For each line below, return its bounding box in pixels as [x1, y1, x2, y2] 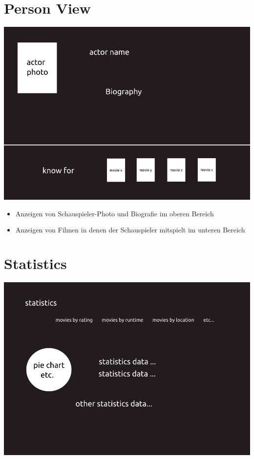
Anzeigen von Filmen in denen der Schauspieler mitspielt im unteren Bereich [15, 225, 245, 235]
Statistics [4, 253, 67, 273]
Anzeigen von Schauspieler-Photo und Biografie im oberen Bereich [15, 208, 214, 218]
